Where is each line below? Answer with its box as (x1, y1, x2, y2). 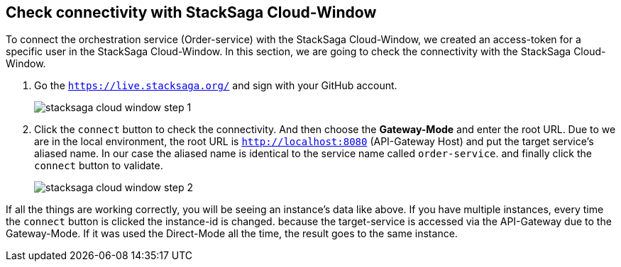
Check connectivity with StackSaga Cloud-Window (6, 4, 377, 21)
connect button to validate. (34, 159, 163, 172)
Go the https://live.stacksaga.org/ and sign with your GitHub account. (34, 79, 397, 92)
